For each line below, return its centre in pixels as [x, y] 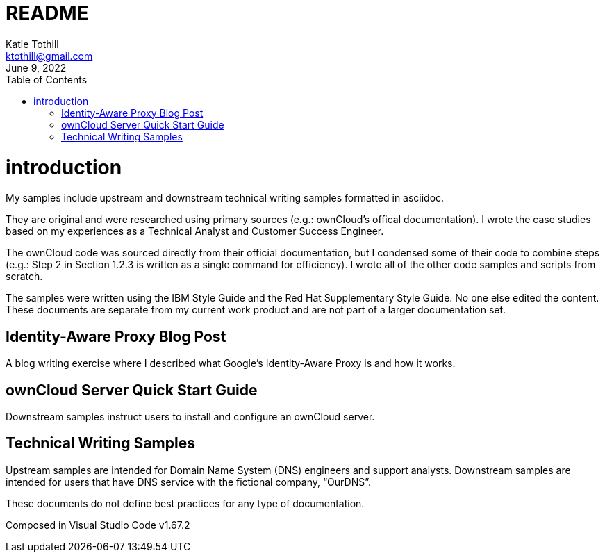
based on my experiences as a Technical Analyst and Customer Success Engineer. [195, 231]
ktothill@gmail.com [49, 56]
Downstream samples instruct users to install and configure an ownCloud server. [190, 416]
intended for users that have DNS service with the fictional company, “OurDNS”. [189, 482]
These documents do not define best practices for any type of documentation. [185, 503]
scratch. [24, 277]
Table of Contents [47, 79]
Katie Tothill [32, 44]
